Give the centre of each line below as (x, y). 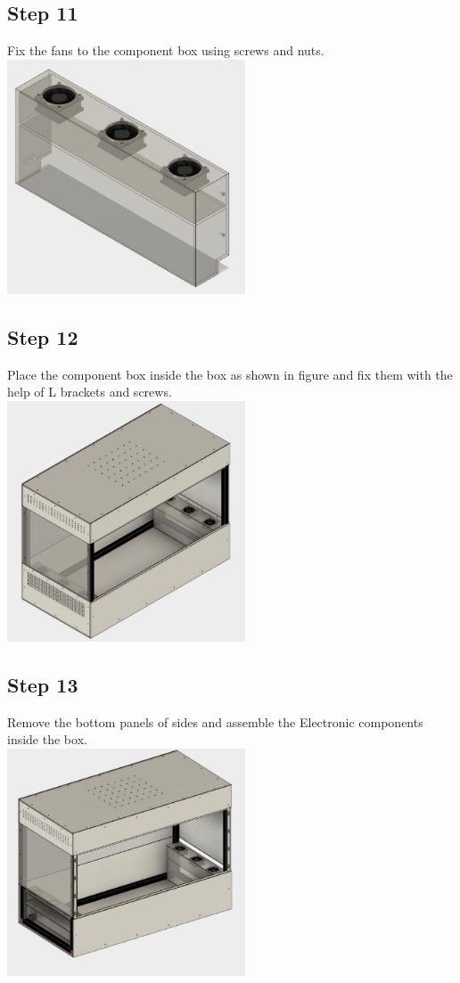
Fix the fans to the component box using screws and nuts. (166, 50)
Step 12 (43, 336)
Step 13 (43, 684)
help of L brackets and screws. (90, 392)
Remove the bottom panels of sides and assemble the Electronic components (215, 721)
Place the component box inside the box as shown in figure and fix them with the (230, 374)
